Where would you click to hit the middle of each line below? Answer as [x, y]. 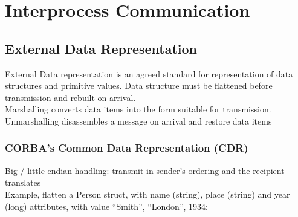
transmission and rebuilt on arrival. [70, 97]
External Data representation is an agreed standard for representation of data [149, 73]
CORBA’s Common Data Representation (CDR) [127, 148]
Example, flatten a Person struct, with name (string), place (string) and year [147, 194]
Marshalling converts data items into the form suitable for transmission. [138, 109]
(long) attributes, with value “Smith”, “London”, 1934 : [106, 206]
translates [23, 182]
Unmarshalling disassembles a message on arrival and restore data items [138, 121]
